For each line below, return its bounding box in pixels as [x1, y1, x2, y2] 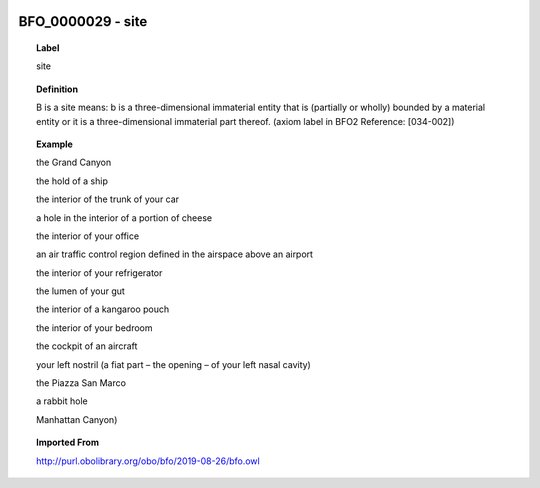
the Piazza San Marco [36, 377, 127, 389]
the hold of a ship [36, 175, 109, 187]
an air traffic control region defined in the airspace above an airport [36, 248, 314, 260]
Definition [36, 83, 79, 95]
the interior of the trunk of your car [36, 193, 180, 205]
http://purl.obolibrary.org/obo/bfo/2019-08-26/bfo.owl [36, 455, 260, 467]
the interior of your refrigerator [36, 266, 163, 279]
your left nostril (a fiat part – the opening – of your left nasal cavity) [36, 358, 312, 370]
